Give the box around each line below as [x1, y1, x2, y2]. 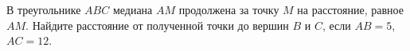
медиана [112, 2, 153, 17]
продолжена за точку [178, 2, 279, 17]
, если [322, 16, 351, 33]
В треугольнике [6, 2, 81, 17]
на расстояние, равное [297, 2, 404, 17]
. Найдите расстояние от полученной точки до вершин [25, 16, 289, 33]
